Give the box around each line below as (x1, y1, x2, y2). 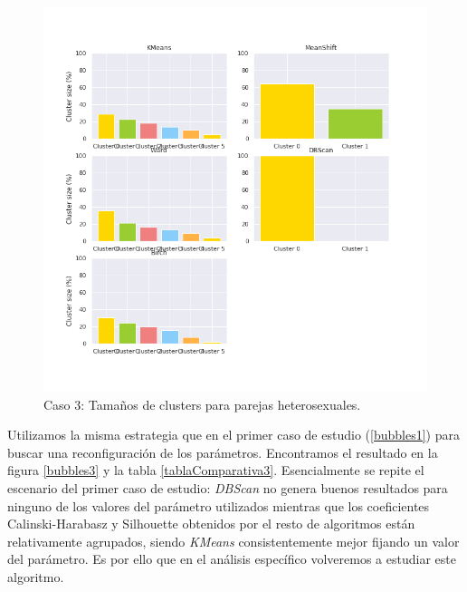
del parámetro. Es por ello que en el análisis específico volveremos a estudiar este (7, 549, 456, 568)
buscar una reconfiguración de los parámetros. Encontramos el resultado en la (7, 442, 438, 461)
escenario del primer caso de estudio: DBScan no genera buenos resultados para (7, 478, 448, 497)
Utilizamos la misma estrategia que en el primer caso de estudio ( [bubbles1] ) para (7, 425, 460, 444)
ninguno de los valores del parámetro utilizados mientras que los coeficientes (7, 496, 430, 515)
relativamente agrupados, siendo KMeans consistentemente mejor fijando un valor (7, 531, 460, 550)
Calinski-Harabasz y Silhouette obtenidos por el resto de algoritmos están (7, 514, 415, 533)
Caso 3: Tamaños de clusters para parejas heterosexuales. (43, 394, 361, 413)
